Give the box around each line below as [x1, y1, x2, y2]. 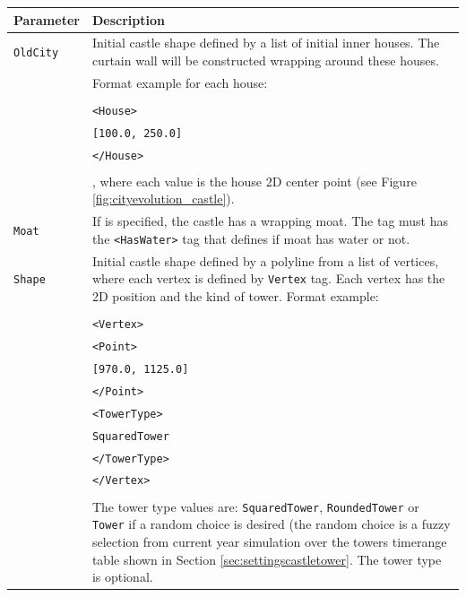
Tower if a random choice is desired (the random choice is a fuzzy [91, 515, 451, 533]
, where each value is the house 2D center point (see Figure [91, 171, 417, 190]
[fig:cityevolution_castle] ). [91, 189, 235, 208]
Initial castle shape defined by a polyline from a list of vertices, [91, 251, 439, 270]
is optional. [91, 567, 153, 586]
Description [91, 10, 165, 29]
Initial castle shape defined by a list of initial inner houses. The [91, 33, 440, 52]
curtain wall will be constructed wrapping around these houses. [91, 50, 439, 69]
